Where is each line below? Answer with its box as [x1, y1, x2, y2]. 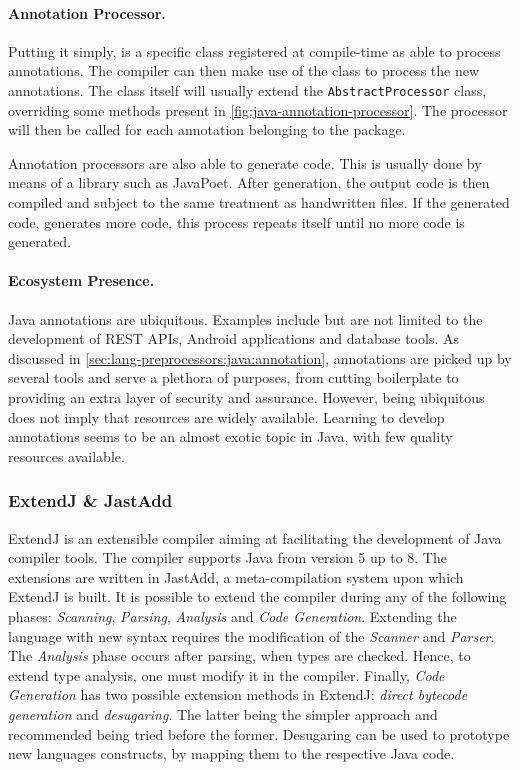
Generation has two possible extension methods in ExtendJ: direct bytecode [8, 684, 468, 705]
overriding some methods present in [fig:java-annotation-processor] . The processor [8, 99, 508, 120]
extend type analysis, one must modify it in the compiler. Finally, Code [8, 664, 445, 685]
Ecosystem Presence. [8, 270, 155, 291]
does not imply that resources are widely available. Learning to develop [8, 406, 445, 427]
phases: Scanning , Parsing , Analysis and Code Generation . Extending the [8, 605, 457, 626]
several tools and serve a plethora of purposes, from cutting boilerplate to [8, 367, 459, 388]
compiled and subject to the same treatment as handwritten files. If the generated [8, 192, 510, 213]
